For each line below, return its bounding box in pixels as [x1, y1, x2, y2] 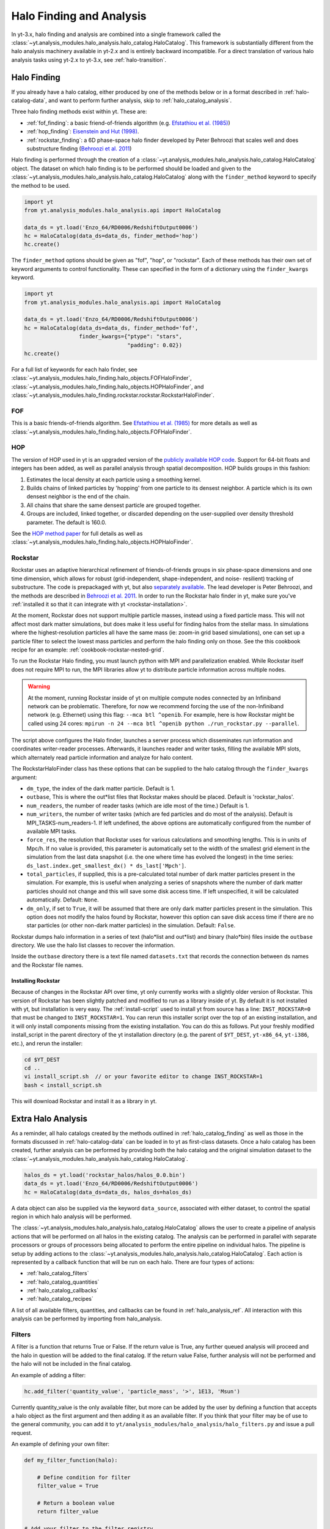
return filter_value [37, 1508, 99, 1515]
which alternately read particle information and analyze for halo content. [11, 753, 194, 761]
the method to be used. [11, 182, 70, 189]
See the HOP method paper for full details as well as [11, 530, 143, 537]
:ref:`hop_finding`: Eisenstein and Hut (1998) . [26, 128, 139, 135]
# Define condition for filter [37, 1474, 131, 1481]
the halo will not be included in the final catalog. [11, 1360, 132, 1368]
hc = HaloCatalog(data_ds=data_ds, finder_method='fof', [24, 324, 199, 331]
